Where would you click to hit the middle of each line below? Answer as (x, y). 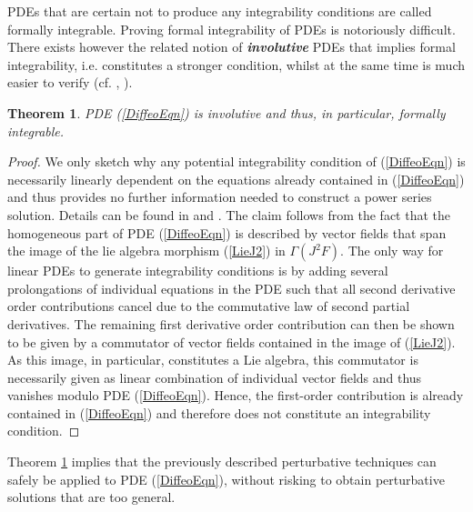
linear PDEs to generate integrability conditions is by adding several (198, 271)
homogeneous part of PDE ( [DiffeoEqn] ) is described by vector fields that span (227, 232)
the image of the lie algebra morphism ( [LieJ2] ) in (146, 251)
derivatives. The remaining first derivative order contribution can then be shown (231, 323)
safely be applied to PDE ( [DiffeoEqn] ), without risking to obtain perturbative (226, 479)
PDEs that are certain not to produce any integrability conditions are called (220, 11)
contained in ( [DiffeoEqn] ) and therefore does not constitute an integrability (219, 412)
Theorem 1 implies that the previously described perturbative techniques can (222, 462)
